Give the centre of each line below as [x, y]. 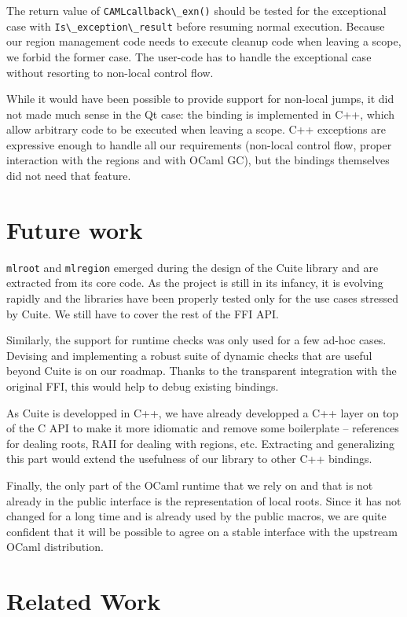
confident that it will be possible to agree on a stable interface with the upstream [202, 531]
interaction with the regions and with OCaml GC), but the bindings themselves [198, 160]
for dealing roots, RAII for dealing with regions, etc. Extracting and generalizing [200, 443]
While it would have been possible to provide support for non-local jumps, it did [200, 99]
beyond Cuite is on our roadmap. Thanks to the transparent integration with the [202, 371]
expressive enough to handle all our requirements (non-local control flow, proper [199, 144]
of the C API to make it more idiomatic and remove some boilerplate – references [203, 428]
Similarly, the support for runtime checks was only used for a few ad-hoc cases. [196, 340]
